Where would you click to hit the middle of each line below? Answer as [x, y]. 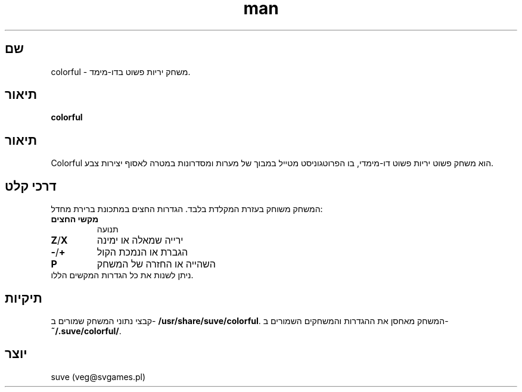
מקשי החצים [75, 219]
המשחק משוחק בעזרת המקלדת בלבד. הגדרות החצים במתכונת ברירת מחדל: [187, 209]
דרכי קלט [31, 186]
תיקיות [24, 298]
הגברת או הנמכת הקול [142, 252]
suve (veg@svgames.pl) [98, 377]
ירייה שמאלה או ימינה [140, 240]
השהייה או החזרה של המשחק [156, 264]
